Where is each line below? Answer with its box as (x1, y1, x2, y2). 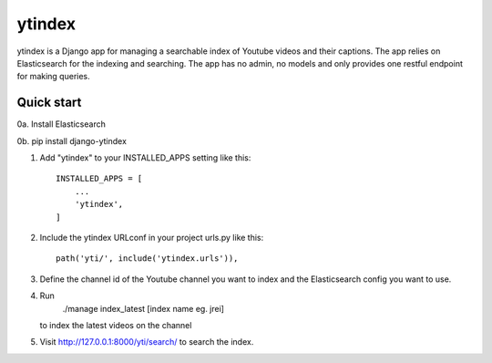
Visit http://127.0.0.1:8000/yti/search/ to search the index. (39, 337, 254, 347)
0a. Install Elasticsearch (16, 119, 107, 130)
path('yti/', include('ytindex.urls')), (56, 254, 239, 264)
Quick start (16, 95, 82, 110)
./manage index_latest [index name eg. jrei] (62, 303, 225, 314)
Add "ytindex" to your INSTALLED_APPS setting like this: (39, 152, 251, 163)
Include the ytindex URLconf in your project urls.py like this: (39, 232, 264, 243)
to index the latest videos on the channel (39, 319, 192, 330)
